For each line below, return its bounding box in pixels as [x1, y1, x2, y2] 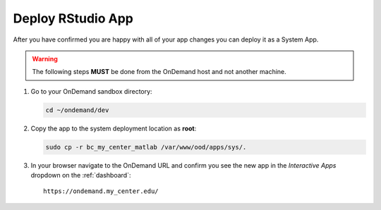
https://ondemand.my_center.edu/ [43, 187, 159, 195]
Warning [32, 54, 58, 63]
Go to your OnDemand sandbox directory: [30, 87, 152, 95]
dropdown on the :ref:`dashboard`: [30, 171, 131, 180]
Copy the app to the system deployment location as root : [30, 124, 197, 132]
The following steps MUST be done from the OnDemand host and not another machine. [32, 68, 287, 76]
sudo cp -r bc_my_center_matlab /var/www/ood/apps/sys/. [45, 143, 247, 151]
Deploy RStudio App [13, 11, 133, 26]
